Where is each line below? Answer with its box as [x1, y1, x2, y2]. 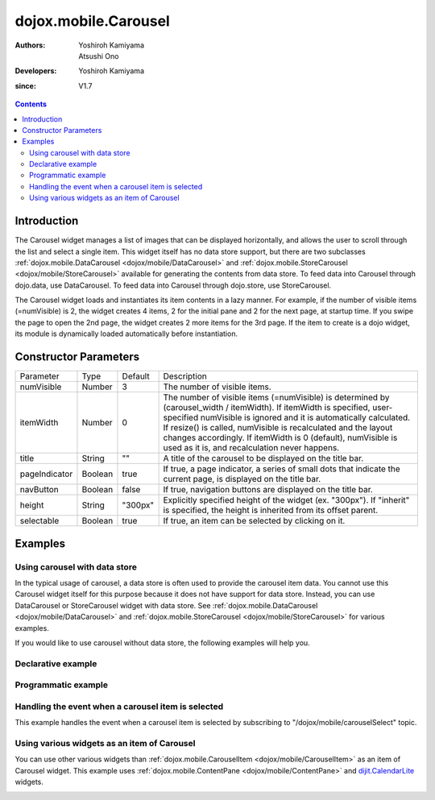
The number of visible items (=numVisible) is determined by [163, 392, 390, 403]
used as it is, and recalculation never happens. [163, 442, 340, 454]
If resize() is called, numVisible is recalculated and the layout [163, 422, 393, 433]
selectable [19, 516, 60, 527]
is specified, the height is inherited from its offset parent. [163, 504, 379, 516]
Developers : [14, 66, 57, 76]
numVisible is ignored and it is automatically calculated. [200, 412, 411, 423]
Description [163, 371, 207, 382]
